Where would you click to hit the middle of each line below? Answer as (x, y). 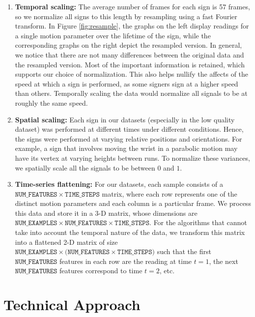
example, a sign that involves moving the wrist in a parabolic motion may (126, 148)
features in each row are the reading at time (126, 261)
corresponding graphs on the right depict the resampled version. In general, (128, 45)
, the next (224, 261)
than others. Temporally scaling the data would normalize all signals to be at (131, 93)
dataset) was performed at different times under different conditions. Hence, (129, 129)
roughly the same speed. (51, 102)
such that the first (184, 251)
